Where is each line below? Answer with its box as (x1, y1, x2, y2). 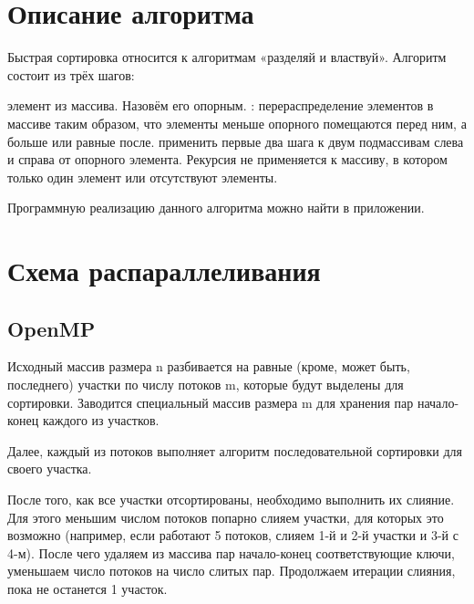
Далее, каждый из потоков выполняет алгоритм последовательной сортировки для (7, 441, 462, 460)
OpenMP (7, 314, 96, 342)
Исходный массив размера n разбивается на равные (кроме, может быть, (7, 357, 410, 376)
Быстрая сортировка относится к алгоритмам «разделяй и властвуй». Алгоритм (7, 47, 447, 67)
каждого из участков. (42, 411, 160, 430)
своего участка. (7, 459, 92, 478)
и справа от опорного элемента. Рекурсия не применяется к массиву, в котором (7, 150, 448, 169)
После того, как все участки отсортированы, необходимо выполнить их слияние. (7, 490, 455, 509)
